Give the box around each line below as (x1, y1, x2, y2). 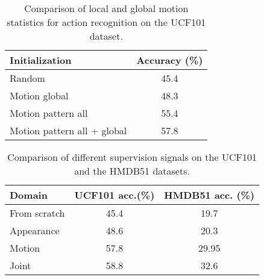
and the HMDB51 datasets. (74, 164, 190, 178)
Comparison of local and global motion (24, 1, 189, 15)
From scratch (10, 206, 65, 220)
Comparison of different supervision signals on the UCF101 (7, 150, 257, 164)
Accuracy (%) (136, 53, 203, 67)
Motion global (10, 89, 69, 102)
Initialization (10, 53, 72, 67)
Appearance (10, 223, 60, 237)
